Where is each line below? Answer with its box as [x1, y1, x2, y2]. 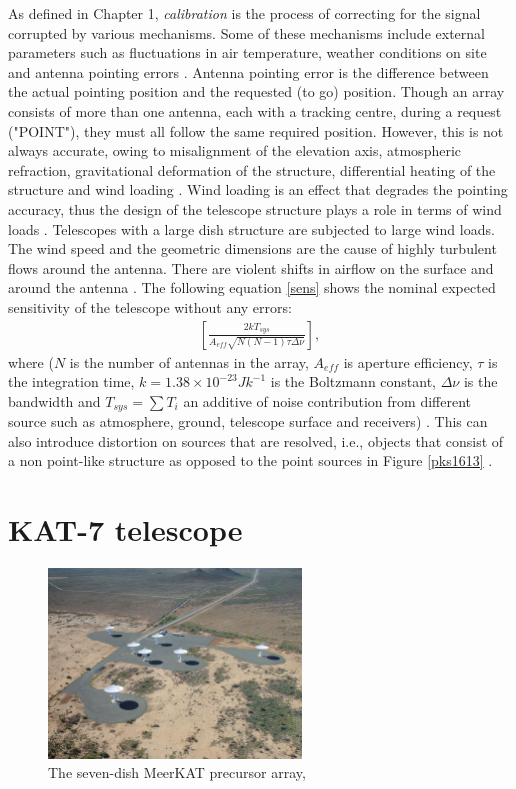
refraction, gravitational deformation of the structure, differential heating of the [8, 159, 496, 180]
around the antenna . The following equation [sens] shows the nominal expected [8, 277, 496, 298]
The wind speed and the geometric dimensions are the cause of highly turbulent [8, 238, 497, 259]
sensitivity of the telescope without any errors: [8, 296, 292, 317]
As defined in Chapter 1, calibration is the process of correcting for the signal [8, 3, 481, 23]
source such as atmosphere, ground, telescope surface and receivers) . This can [8, 411, 488, 432]
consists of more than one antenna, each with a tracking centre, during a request [8, 100, 502, 121]
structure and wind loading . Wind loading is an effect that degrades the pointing [8, 179, 508, 200]
